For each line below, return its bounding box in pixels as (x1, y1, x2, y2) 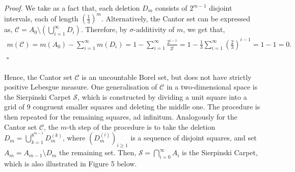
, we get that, (183, 24, 225, 35)
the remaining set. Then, (59, 147, 137, 158)
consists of (155, 3, 187, 13)
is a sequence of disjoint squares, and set (130, 132, 257, 143)
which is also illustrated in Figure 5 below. (4, 158, 137, 168)
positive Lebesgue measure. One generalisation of (4, 81, 157, 92)
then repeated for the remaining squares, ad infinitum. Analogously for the (4, 111, 237, 122)
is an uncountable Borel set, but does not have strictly (82, 71, 252, 82)
